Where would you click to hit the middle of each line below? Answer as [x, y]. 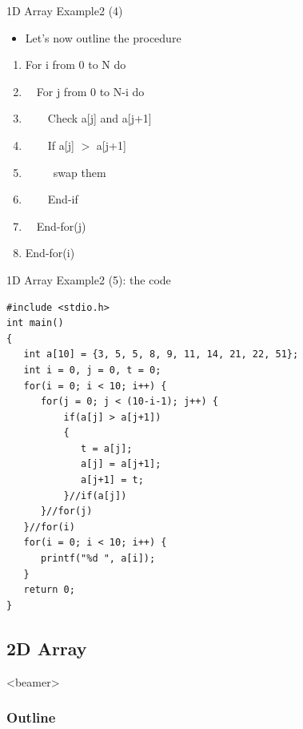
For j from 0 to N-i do [90, 91]
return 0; [49, 590]
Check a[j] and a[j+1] [100, 118]
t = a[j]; [107, 448]
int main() [35, 323]
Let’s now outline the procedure [103, 37]
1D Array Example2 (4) [65, 10]
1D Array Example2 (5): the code [89, 279]
